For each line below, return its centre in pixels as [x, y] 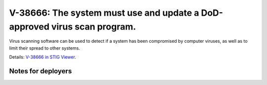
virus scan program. [93, 27]
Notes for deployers [41, 71]
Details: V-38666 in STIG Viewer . [43, 57]
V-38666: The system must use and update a [104, 13]
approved [29, 27]
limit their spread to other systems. [44, 48]
